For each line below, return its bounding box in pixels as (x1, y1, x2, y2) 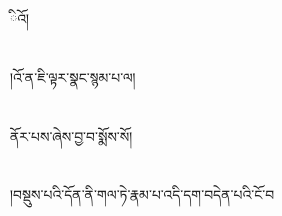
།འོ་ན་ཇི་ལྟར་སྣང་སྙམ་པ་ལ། (10, 66, 136, 87)
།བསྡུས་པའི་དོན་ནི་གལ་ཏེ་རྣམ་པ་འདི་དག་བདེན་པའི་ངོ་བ (10, 184, 275, 205)
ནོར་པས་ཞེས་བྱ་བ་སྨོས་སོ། (10, 125, 133, 146)
